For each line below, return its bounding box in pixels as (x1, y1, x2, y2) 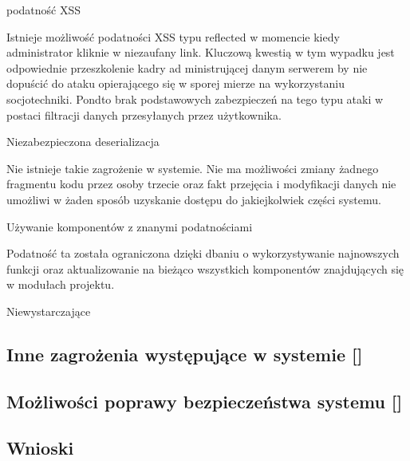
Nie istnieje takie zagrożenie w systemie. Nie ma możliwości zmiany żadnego (6, 160, 379, 176)
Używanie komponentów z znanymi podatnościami (6, 218, 253, 234)
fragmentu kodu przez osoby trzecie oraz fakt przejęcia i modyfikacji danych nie (6, 175, 396, 192)
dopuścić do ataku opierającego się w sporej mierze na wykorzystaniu (6, 75, 345, 92)
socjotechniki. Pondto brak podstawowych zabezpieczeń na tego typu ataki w (6, 90, 384, 107)
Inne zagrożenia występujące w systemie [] (6, 341, 363, 366)
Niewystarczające (6, 302, 91, 319)
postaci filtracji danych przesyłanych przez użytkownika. (6, 106, 282, 123)
